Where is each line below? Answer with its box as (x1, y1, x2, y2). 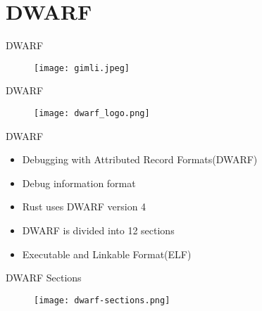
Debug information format (22, 175, 136, 190)
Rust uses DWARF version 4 (22, 199, 146, 214)
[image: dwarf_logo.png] (34, 108, 150, 118)
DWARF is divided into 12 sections (22, 223, 175, 237)
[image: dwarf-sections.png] (34, 295, 170, 305)
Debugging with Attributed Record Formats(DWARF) (22, 152, 258, 167)
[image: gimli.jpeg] (34, 63, 130, 73)
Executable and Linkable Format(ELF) (22, 246, 192, 261)
